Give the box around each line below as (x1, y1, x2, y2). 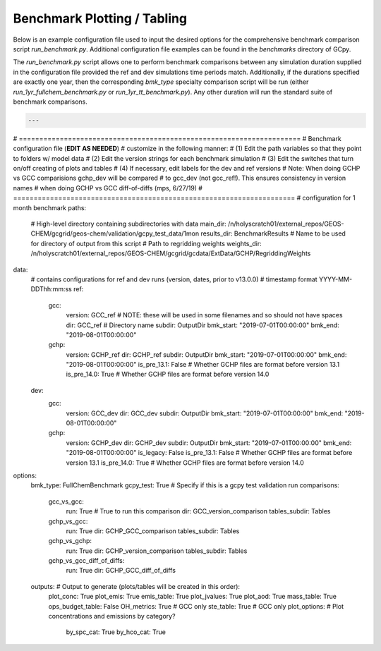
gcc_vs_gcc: (48, 497, 85, 506)
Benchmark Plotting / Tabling (13, 11, 187, 26)
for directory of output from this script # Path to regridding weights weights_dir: (30, 239, 262, 248)
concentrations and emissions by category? (48, 612, 176, 621)
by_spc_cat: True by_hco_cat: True (66, 628, 166, 636)
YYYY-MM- (318, 275, 353, 284)
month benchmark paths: (13, 203, 87, 212)
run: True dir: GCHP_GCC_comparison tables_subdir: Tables (66, 526, 240, 535)
